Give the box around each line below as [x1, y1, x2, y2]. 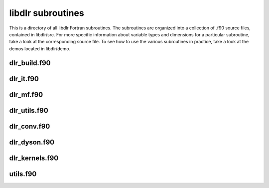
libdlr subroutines [9, 7, 84, 18]
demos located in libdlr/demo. [9, 45, 71, 52]
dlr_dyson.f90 [9, 138, 55, 146]
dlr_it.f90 [9, 75, 39, 83]
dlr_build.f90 [9, 59, 51, 67]
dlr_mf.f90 [9, 90, 43, 99]
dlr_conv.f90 [9, 122, 50, 130]
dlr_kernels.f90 [9, 154, 59, 162]
